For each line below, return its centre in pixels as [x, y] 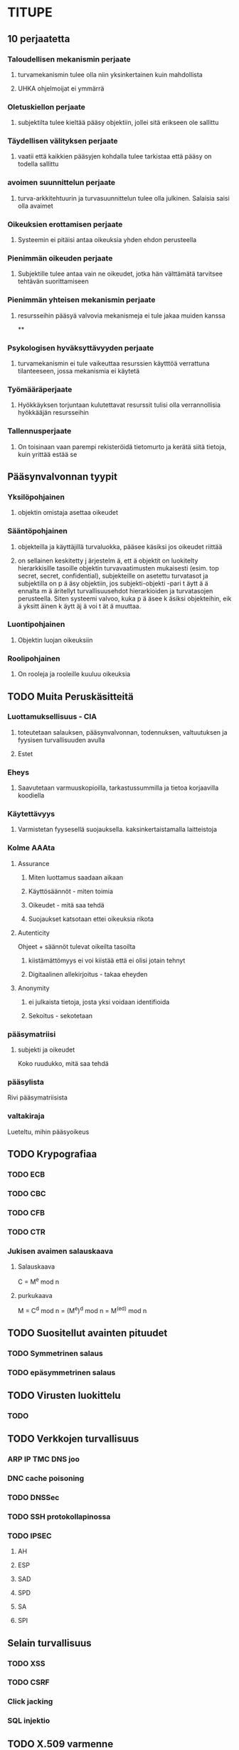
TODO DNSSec [33, 1497]
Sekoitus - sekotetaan [60, 1015]
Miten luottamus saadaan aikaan [76, 877]
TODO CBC [27, 1193]
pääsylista [26, 1082]
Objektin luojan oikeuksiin [55, 640]
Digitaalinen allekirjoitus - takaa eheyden [88, 974]
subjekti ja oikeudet [46, 1050]
